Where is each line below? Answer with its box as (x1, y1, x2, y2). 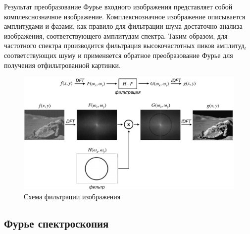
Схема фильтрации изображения (24, 191, 121, 202)
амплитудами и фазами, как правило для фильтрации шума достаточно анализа (4, 21, 243, 31)
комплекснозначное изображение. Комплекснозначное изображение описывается (4, 11, 246, 21)
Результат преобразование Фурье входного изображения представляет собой (4, 1, 233, 11)
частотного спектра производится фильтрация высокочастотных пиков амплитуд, (4, 40, 247, 51)
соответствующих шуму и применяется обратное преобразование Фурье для (4, 50, 233, 60)
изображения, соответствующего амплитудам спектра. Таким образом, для (4, 30, 228, 41)
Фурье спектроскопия (4, 216, 109, 231)
